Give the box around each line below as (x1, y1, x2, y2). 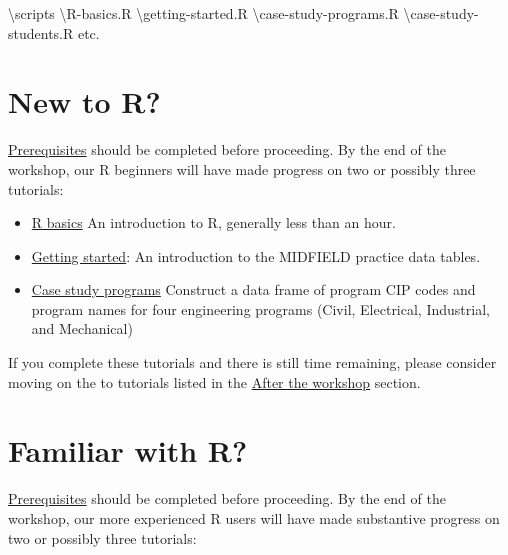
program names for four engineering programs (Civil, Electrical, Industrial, (31, 298, 490, 319)
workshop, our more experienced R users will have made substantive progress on (8, 507, 500, 528)
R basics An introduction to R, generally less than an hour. (31, 212, 396, 233)
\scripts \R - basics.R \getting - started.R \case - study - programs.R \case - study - (8, 3, 479, 23)
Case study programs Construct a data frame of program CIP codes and (31, 279, 476, 300)
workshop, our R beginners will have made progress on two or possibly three (8, 158, 476, 179)
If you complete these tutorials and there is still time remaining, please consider (8, 352, 497, 373)
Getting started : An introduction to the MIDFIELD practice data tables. (31, 245, 481, 266)
